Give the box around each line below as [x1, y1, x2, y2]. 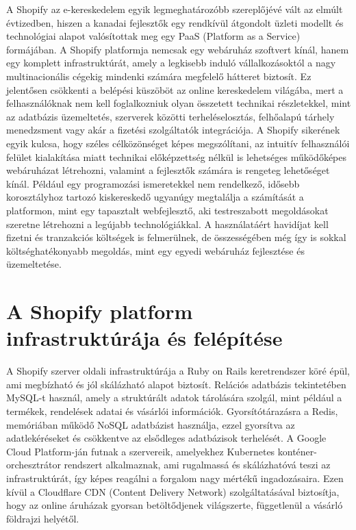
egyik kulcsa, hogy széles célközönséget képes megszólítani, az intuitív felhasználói [6, 136, 350, 150]
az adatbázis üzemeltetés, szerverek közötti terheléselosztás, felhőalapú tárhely [6, 109, 335, 123]
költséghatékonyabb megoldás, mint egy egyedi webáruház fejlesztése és [6, 243, 305, 257]
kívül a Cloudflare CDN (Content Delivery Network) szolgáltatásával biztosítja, [6, 484, 340, 499]
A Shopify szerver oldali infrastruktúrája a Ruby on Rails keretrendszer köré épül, [6, 364, 350, 378]
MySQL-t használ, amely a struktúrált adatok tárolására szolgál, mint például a [6, 390, 342, 405]
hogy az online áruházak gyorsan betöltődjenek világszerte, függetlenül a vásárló [6, 498, 343, 512]
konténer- [277, 444, 317, 458]
